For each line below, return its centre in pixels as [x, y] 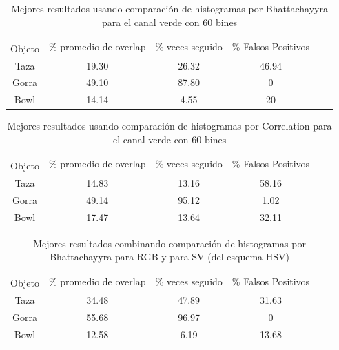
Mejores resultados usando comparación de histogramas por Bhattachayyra [169, 8]
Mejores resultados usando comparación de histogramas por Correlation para [169, 126]
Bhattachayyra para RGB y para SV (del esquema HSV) [169, 257]
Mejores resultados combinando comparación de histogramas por [169, 243]
